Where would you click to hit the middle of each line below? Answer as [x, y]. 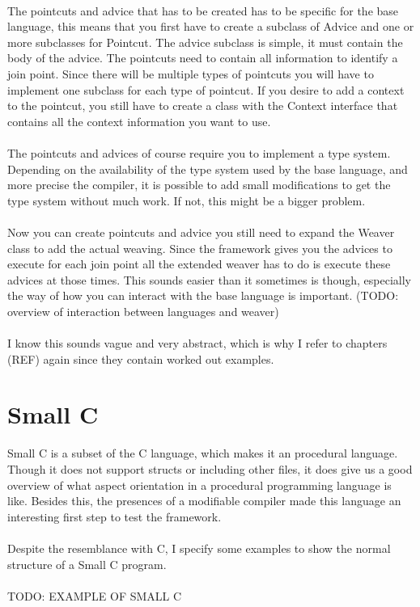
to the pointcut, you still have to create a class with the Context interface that [203, 105]
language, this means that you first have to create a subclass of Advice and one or [211, 26]
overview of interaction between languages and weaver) [143, 311]
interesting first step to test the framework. [115, 516]
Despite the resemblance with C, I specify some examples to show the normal [199, 548]
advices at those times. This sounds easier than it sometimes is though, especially [209, 279]
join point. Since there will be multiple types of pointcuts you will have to [191, 73]
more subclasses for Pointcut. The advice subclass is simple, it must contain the [205, 42]
